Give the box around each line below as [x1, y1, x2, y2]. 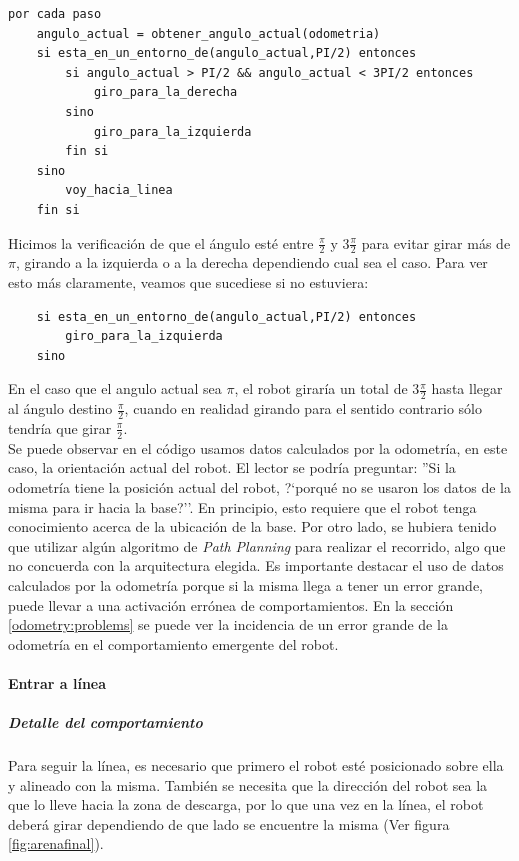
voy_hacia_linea [65, 183, 173, 198]
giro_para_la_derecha [93, 85, 238, 100]
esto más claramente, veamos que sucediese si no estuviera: [8, 271, 369, 292]
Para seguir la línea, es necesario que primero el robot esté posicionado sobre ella [8, 755, 504, 776]
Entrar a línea [8, 672, 107, 693]
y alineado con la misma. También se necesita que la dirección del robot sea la [8, 774, 488, 795]
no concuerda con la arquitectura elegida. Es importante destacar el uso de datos [8, 555, 504, 576]
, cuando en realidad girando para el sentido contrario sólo [124, 398, 482, 419]
